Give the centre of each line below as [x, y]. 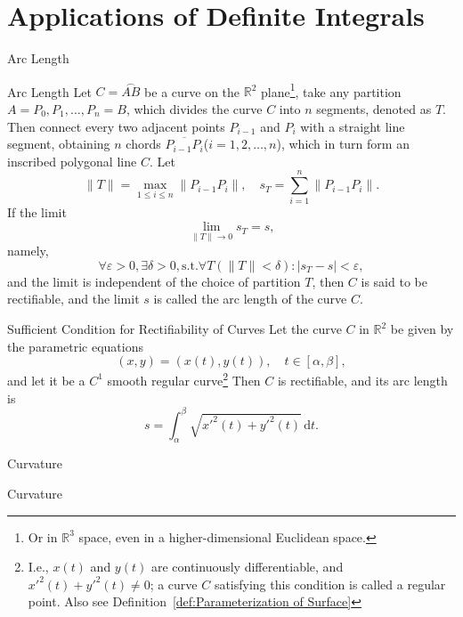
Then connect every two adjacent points [116, 126]
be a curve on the [192, 91]
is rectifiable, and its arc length [362, 380]
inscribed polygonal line [72, 161]
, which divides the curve [194, 108]
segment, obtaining [59, 144]
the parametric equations [75, 346]
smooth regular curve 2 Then [184, 379]
